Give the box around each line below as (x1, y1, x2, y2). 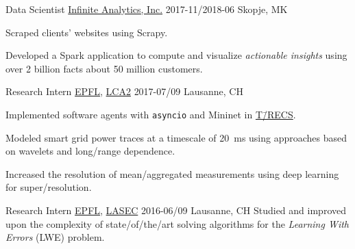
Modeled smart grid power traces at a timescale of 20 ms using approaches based (5, 130, 347, 144)
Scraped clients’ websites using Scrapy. (5, 25, 168, 39)
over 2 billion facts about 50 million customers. (5, 61, 203, 75)
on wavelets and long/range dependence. (5, 144, 175, 158)
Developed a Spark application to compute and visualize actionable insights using (5, 48, 347, 62)
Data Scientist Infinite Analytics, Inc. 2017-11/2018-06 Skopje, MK (5, 2, 288, 16)
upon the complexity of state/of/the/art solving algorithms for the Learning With (5, 216, 350, 231)
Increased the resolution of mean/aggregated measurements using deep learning (5, 166, 339, 181)
